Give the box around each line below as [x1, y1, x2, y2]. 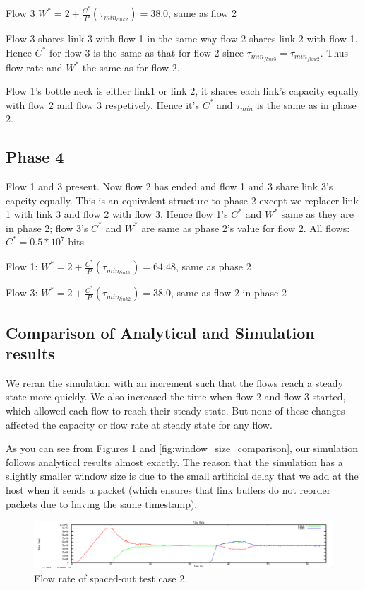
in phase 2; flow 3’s [6, 220, 88, 235]
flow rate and [6, 59, 63, 74]
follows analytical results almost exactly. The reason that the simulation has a [6, 454, 343, 469]
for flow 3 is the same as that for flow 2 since [49, 45, 244, 59]
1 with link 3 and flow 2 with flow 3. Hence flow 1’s [6, 207, 228, 221]
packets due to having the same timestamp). [6, 496, 198, 511]
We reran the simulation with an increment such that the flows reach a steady [6, 375, 343, 390]
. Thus [320, 45, 349, 59]
